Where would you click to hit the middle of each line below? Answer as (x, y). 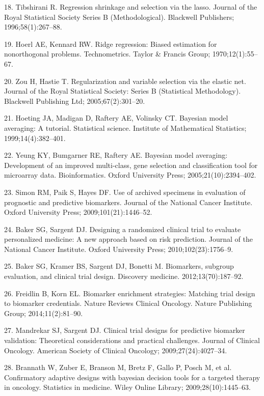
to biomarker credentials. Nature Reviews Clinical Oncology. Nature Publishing (128, 303)
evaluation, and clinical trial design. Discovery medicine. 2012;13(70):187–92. (124, 276)
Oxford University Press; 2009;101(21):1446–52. (78, 212)
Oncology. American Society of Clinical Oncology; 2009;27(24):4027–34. (116, 350)
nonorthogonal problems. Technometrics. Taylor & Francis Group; (107, 54)
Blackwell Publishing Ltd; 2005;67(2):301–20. (75, 101)
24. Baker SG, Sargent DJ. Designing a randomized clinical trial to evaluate (123, 229)
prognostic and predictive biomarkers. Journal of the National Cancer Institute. (128, 202)
